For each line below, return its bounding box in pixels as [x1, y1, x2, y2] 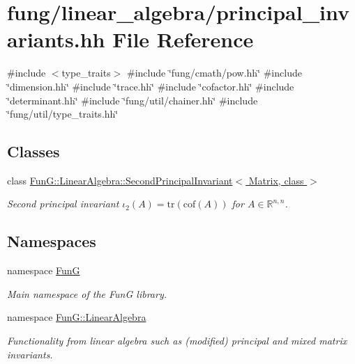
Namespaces [7, 230, 96, 252]
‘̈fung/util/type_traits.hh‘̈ [7, 106, 119, 121]
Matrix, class [248, 173, 304, 187]
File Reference [112, 25, 254, 54]
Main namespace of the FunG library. [7, 286, 167, 301]
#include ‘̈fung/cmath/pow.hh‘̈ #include [127, 65, 302, 80]
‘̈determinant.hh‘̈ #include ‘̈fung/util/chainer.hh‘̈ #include [7, 93, 258, 107]
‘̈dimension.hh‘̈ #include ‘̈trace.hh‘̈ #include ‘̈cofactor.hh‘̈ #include [7, 79, 294, 93]
